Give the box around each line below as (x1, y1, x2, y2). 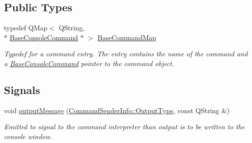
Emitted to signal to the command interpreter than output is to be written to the (4, 121, 245, 132)
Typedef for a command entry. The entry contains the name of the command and (4, 48, 248, 59)
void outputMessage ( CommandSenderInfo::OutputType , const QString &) (4, 105, 230, 115)
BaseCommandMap (97, 32, 156, 42)
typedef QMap (4, 23, 48, 33)
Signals (4, 82, 40, 97)
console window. (4, 131, 53, 141)
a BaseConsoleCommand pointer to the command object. (4, 58, 174, 68)
